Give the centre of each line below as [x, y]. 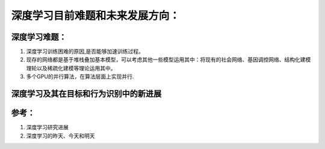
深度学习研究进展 [47, 127]
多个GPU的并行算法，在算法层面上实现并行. [80, 77]
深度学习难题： [39, 37]
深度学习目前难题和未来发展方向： [96, 16]
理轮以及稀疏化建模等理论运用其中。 [71, 68]
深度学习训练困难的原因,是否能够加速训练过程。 [85, 52]
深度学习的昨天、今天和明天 [60, 136]
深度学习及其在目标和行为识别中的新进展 [86, 94]
